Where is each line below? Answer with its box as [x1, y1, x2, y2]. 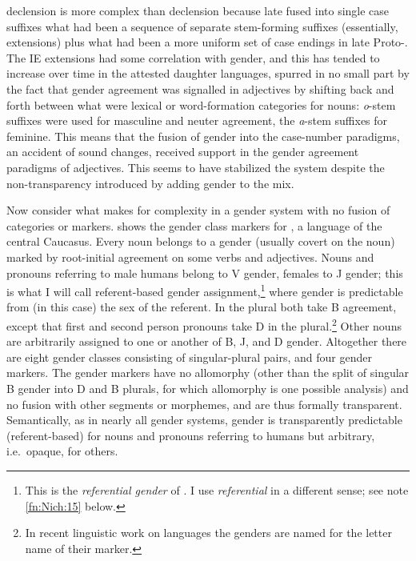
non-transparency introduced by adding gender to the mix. [6, 174, 294, 191]
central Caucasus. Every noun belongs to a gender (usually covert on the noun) [6, 233, 395, 250]
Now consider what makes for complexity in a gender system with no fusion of [6, 202, 390, 218]
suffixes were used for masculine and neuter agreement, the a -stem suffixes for [6, 112, 388, 129]
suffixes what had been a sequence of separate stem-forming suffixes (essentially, [6, 18, 398, 34]
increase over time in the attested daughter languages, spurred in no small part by [6, 65, 410, 82]
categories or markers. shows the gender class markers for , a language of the [6, 217, 382, 234]
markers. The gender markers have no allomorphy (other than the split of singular [6, 364, 410, 381]
